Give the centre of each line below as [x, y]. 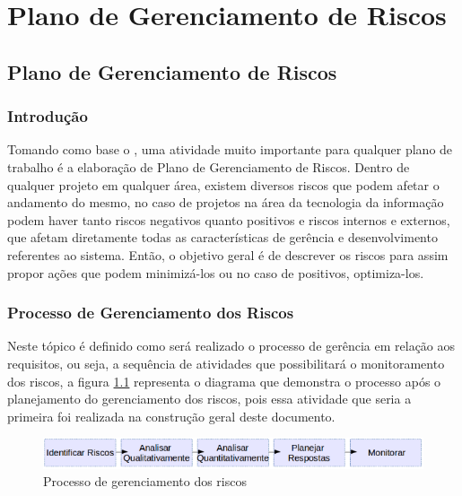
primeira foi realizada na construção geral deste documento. [171, 416]
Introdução [48, 116]
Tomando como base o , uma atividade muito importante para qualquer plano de [230, 149]
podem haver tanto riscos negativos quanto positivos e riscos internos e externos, [229, 219]
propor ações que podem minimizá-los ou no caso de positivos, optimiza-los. [216, 272]
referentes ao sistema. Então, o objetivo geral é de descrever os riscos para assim [228, 254]
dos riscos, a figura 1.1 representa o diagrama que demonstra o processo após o [224, 381]
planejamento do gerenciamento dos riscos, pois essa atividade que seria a [209, 399]
